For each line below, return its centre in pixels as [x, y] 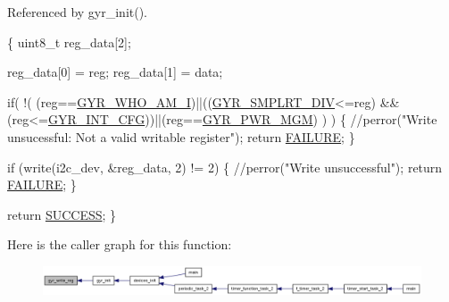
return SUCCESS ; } [62, 214]
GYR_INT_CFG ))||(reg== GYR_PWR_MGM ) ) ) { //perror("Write [242, 119]
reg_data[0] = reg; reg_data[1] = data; [115, 72]
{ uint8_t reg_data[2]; [69, 42]
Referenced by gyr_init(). [78, 12]
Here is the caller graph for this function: [120, 244]
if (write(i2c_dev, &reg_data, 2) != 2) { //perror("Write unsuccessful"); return [225, 167]
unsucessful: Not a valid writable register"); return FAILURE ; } [181, 136]
